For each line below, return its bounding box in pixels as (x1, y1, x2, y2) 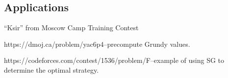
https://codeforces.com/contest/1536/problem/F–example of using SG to (4, 55, 225, 65)
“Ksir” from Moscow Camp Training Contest (4, 22, 139, 33)
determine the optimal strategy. (4, 64, 99, 75)
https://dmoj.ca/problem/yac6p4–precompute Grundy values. (4, 39, 190, 49)
